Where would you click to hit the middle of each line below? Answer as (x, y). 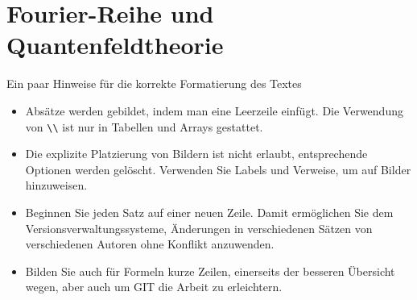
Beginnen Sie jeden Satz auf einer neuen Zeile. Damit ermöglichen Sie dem (209, 212)
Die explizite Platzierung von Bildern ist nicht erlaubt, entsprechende (196, 154)
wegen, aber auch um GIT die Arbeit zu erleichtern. (154, 287)
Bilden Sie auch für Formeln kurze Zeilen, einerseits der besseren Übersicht (210, 271)
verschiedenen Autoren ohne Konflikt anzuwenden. (150, 244)
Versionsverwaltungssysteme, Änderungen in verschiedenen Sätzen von (199, 228)
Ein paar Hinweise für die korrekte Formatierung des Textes (154, 83)
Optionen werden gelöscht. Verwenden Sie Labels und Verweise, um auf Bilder (218, 169)
